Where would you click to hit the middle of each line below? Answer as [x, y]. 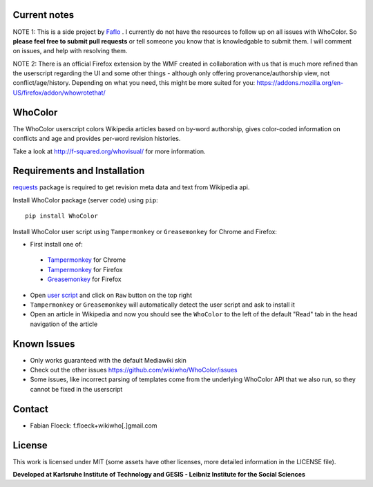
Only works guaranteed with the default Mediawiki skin [108, 360]
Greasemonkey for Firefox [84, 279]
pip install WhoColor [61, 216]
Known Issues [44, 344]
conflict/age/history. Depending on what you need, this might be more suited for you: [134, 83]
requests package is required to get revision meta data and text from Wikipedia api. [131, 187]
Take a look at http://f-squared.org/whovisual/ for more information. [109, 151]
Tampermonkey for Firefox [85, 269]
